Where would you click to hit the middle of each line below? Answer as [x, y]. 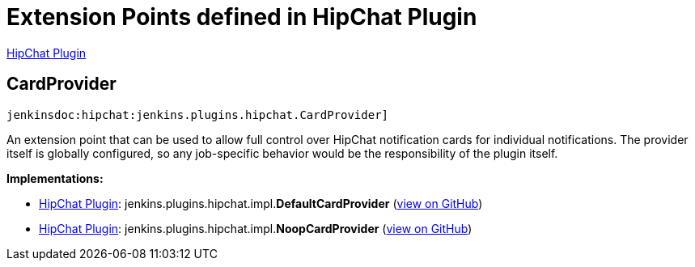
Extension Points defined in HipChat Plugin [242, 17]
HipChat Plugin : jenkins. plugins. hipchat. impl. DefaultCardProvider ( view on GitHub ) [261, 203]
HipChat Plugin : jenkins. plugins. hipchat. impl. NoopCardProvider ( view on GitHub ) [256, 228]
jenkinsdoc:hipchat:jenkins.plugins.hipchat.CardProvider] [198, 114]
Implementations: [55, 178]
